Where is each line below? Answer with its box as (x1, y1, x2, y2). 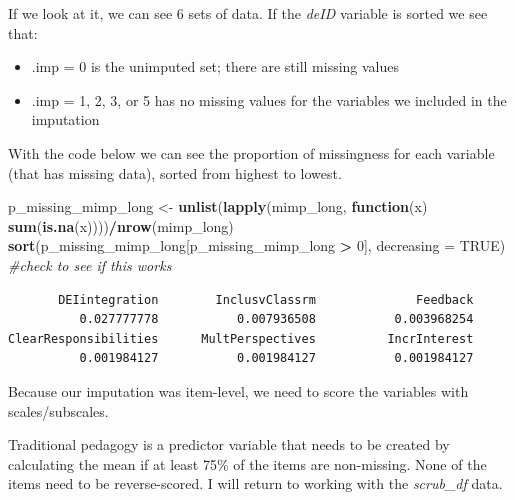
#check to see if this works (8, 254, 172, 275)
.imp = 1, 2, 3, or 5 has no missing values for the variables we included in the (31, 89, 507, 110)
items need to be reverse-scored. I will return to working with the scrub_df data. (8, 473, 503, 494)
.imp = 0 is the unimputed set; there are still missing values (31, 56, 400, 77)
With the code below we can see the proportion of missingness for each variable (8, 142, 495, 163)
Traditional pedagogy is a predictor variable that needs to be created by (8, 434, 450, 455)
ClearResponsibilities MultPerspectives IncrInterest (8, 331, 474, 346)
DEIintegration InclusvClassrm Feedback (58, 292, 474, 307)
